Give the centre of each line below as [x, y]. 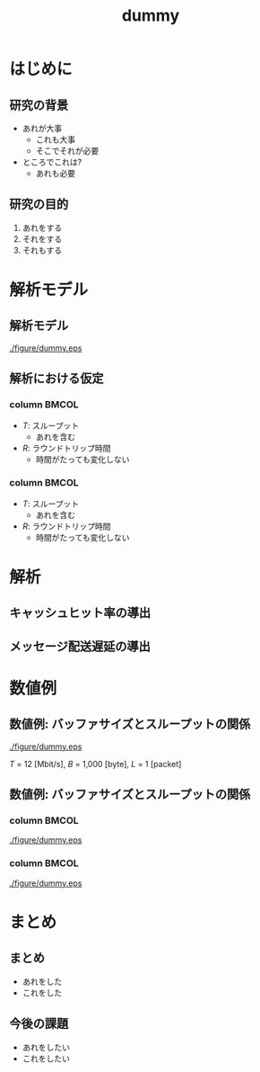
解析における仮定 [56, 379]
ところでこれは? [52, 162]
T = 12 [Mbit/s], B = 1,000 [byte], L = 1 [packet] [95, 764]
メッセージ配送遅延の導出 [80, 646]
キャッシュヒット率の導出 [80, 613]
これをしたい [46, 1059]
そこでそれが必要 [67, 151]
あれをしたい [46, 1047]
